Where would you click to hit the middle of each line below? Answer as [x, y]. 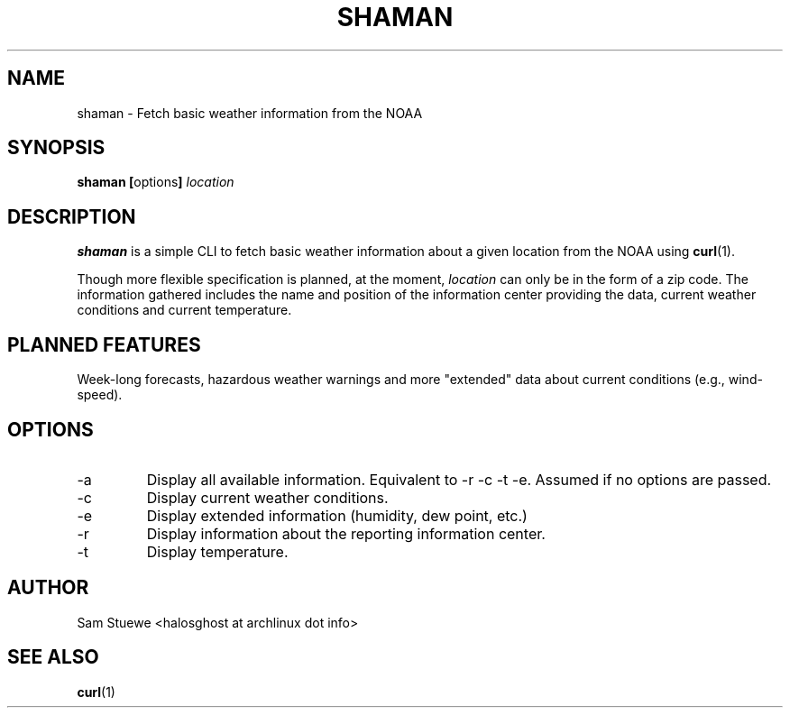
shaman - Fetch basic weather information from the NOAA [250, 113]
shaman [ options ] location [156, 182]
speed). [100, 395]
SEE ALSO [53, 657]
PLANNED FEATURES [104, 344]
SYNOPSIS [56, 148]
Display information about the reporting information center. [346, 533]
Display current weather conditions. [267, 497]
